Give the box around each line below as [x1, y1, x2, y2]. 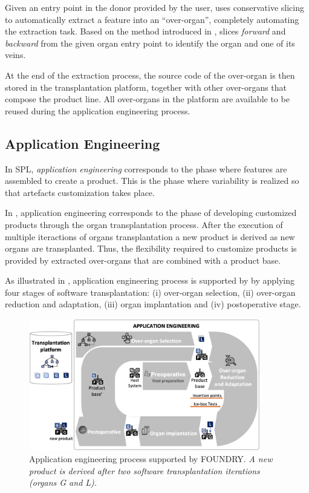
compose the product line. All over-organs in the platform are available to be [5, 93, 290, 105]
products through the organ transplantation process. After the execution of [5, 218, 283, 230]
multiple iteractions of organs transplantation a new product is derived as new [5, 230, 295, 243]
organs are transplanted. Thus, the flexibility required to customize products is [5, 242, 297, 255]
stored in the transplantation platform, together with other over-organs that [5, 80, 287, 93]
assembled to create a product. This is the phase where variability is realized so [5, 174, 299, 187]
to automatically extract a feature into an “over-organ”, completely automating [5, 13, 299, 25]
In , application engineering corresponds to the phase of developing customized [5, 206, 297, 219]
